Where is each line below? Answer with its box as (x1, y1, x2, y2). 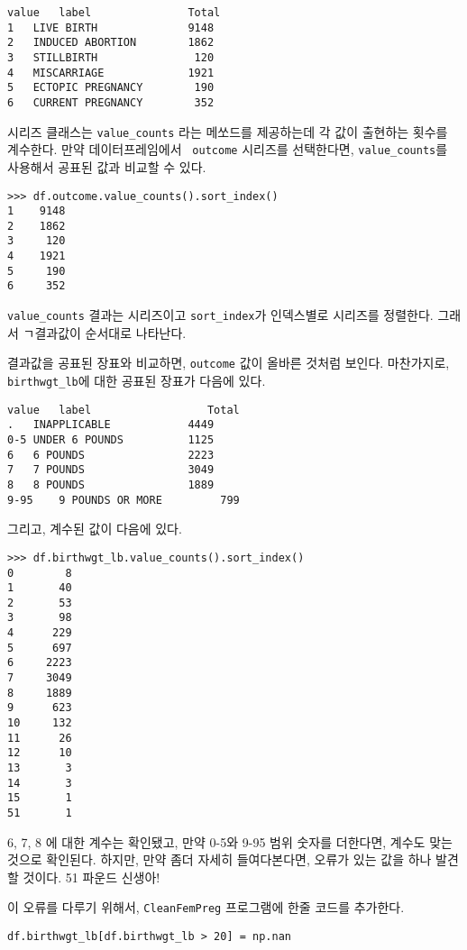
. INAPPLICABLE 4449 (7, 418, 215, 432)
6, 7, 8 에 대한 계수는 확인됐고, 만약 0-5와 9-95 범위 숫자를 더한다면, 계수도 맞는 (7, 832, 453, 851)
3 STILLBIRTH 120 (7, 50, 215, 64)
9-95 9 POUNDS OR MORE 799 (7, 493, 240, 507)
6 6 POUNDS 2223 (7, 448, 215, 461)
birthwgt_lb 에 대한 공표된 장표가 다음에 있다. (7, 371, 266, 389)
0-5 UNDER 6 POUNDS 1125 (7, 433, 215, 446)
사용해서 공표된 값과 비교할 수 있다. (7, 157, 206, 176)
